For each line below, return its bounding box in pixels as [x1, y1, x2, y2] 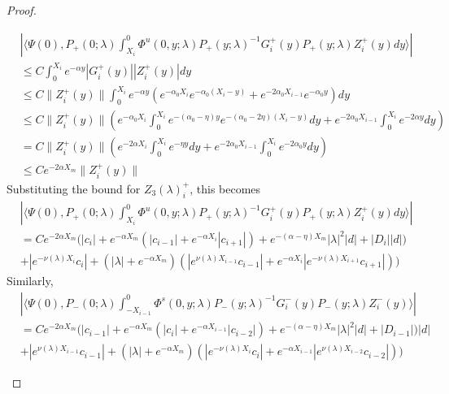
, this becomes [190, 180, 261, 197]
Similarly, [7, 272, 54, 288]
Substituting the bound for [7, 180, 141, 197]
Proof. [7, 2, 37, 18]
